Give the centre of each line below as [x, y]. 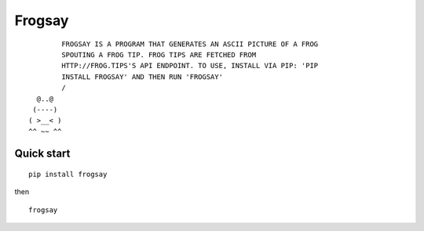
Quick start [42, 154]
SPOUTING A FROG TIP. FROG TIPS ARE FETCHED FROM [159, 54]
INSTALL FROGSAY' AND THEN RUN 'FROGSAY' [143, 77]
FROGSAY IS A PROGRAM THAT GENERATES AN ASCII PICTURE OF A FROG [190, 44]
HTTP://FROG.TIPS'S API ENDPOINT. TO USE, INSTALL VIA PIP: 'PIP [190, 66]
